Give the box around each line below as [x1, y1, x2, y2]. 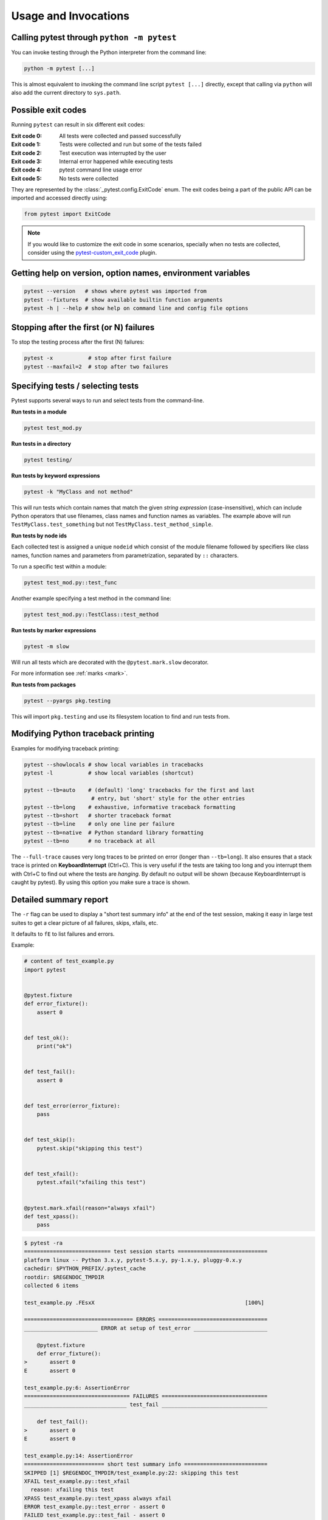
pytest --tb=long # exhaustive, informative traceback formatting [24, 803, 236, 810]
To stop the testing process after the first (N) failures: [11, 338, 145, 346]
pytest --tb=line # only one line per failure [24, 821, 175, 827]
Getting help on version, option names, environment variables [11, 268, 250, 278]
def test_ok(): [24, 1034, 69, 1041]
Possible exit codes [11, 105, 87, 116]
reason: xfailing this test [30, 1487, 114, 1493]
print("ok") [36, 1043, 73, 1050]
